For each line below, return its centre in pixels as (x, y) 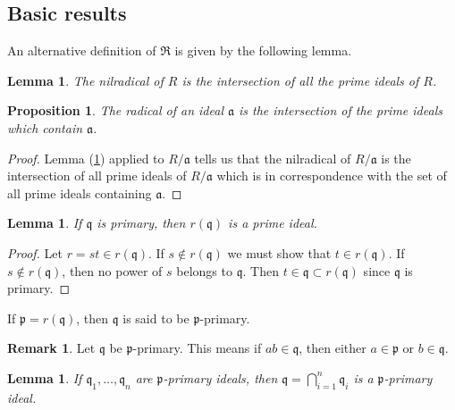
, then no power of (112, 270)
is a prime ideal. (273, 223)
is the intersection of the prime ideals (341, 110)
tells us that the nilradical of (273, 158)
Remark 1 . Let (51, 348)
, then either (333, 348)
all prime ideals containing (80, 192)
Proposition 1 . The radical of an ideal (115, 110)
